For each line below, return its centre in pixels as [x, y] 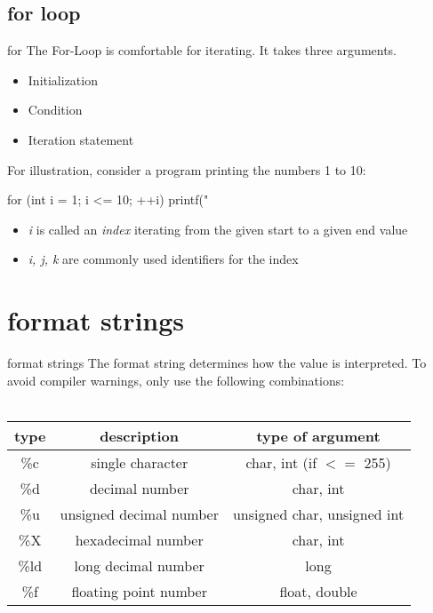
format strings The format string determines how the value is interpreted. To [217, 363]
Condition [55, 110]
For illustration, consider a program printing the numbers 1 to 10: [187, 169]
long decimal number [139, 565]
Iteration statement [81, 139]
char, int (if [281, 462]
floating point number [139, 591]
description [140, 435]
